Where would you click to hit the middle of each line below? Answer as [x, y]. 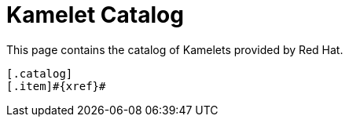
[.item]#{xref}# [56, 86]
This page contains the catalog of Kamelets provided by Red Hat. [175, 49]
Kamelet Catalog [95, 15]
